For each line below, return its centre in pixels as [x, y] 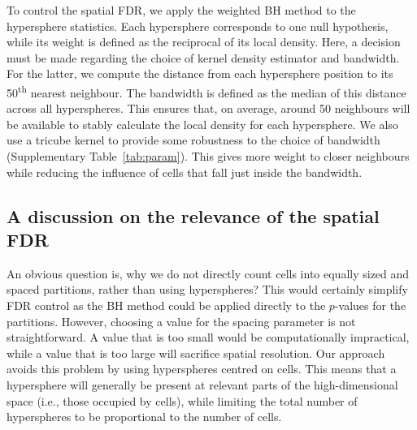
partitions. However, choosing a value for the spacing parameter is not [181, 321]
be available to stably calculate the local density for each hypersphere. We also [202, 124]
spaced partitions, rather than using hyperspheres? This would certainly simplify [207, 289]
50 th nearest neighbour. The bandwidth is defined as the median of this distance [206, 91]
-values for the [370, 305]
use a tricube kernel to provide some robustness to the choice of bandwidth [193, 140]
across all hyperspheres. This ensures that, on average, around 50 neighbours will [208, 108]
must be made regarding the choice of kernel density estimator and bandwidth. [203, 57]
